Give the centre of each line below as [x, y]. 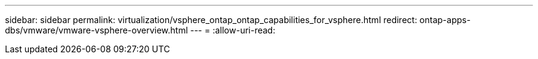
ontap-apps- [445, 20]
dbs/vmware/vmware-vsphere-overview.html [96, 30]
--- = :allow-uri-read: [233, 30]
